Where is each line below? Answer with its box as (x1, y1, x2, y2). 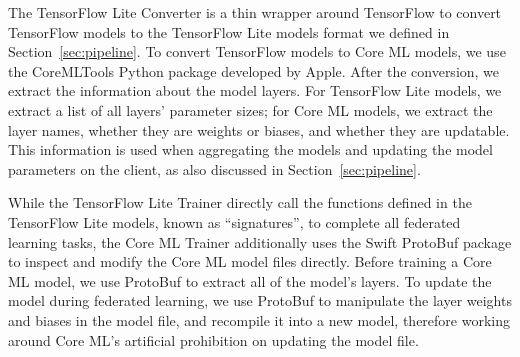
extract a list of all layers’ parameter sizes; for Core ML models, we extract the (8, 99, 493, 120)
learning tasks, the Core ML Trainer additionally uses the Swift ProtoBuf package (8, 231, 512, 252)
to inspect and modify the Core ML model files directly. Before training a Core (8, 251, 492, 272)
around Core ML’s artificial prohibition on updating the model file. (8, 329, 419, 350)
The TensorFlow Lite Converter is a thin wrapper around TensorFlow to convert (8, 2, 502, 22)
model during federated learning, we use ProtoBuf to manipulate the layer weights (8, 290, 512, 311)
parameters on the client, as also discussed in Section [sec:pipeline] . (8, 158, 421, 179)
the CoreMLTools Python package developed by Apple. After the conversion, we (8, 60, 500, 81)
